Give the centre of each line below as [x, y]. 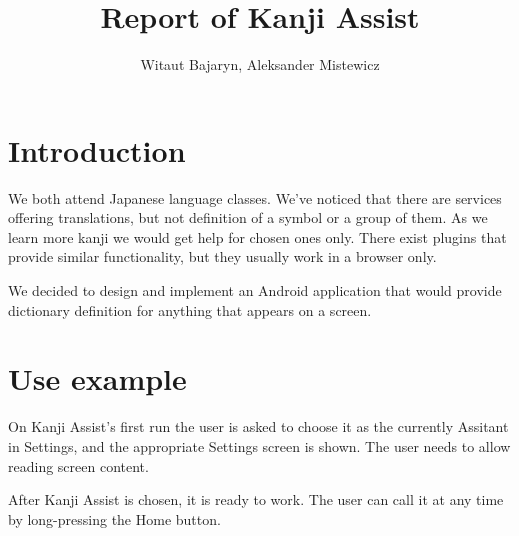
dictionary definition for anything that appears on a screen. [190, 309]
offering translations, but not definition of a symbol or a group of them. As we [248, 217]
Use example [97, 378]
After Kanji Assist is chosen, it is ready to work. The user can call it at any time [256, 499]
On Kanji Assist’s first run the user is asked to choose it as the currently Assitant [258, 426]
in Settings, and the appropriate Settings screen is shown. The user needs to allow [259, 445]
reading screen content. [78, 465]
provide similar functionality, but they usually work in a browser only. [222, 256]
